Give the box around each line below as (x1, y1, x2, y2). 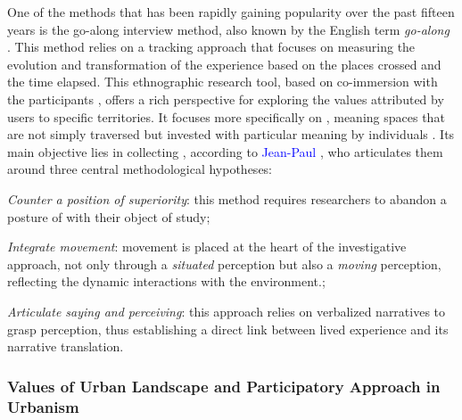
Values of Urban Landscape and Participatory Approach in (7, 375, 441, 397)
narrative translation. (7, 337, 124, 356)
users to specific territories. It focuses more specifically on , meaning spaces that (7, 107, 445, 126)
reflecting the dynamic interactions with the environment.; (7, 272, 326, 291)
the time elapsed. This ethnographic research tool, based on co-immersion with (7, 72, 438, 91)
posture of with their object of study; (7, 207, 210, 226)
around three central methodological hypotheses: (7, 160, 273, 178)
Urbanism (7, 395, 79, 417)
